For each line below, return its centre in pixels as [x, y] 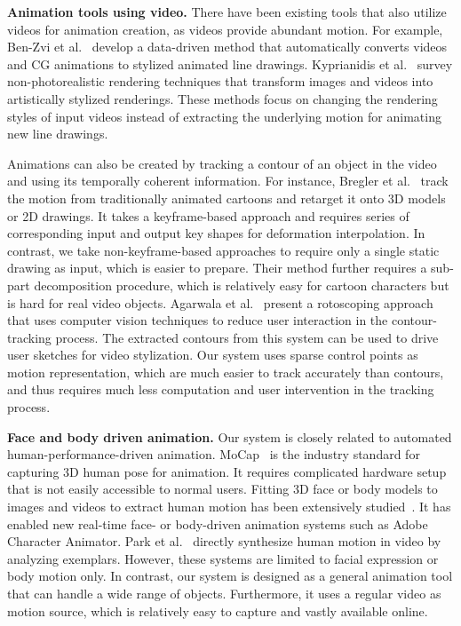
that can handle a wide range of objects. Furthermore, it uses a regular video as [224, 593]
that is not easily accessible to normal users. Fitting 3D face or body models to [223, 489]
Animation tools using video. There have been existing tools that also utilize [227, 12]
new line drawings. [58, 134]
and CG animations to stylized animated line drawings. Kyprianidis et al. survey [230, 63]
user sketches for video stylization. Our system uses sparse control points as [213, 355]
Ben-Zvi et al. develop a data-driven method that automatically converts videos [227, 47]
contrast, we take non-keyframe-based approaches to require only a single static [223, 250]
